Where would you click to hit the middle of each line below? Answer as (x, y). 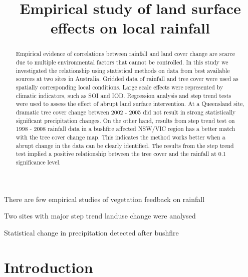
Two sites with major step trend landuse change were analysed (100, 216)
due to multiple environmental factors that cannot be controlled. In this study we (122, 62)
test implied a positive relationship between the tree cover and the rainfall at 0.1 (121, 154)
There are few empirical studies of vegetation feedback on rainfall (104, 199)
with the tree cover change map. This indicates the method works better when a (120, 137)
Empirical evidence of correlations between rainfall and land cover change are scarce (125, 54)
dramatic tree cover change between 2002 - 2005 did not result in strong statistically (126, 112)
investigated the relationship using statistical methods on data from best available (123, 70)
